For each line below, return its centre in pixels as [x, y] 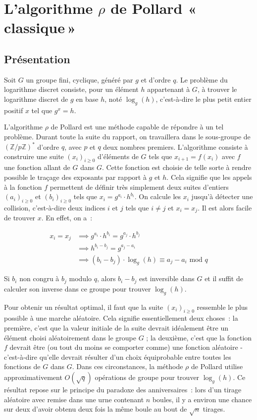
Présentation [37, 59]
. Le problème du [202, 79]
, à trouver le [217, 89]
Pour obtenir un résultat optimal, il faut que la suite [84, 307]
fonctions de [22, 366]
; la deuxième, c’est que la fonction [199, 337]
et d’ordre [156, 79]
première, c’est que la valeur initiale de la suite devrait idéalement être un [116, 328]
